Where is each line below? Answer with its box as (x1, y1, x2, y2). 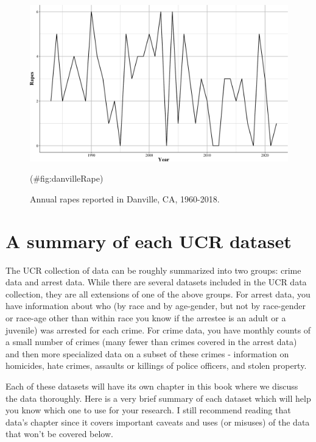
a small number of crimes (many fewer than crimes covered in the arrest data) (5, 335, 297, 348)
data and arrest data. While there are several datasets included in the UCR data (5, 276, 307, 288)
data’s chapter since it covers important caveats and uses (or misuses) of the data (5, 415, 310, 428)
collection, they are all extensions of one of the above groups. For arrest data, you (5, 287, 311, 300)
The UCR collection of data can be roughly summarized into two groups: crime (5, 263, 301, 276)
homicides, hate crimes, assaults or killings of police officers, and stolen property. (5, 359, 307, 372)
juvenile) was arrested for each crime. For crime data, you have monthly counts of (5, 323, 311, 336)
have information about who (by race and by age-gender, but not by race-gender (5, 299, 306, 312)
